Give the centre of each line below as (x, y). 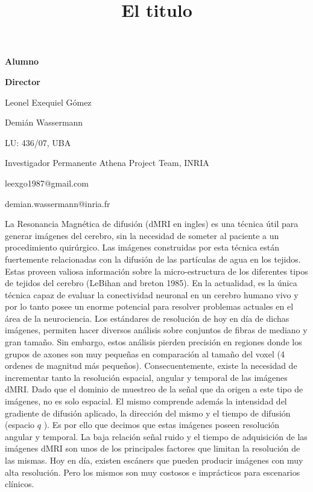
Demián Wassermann (44, 122)
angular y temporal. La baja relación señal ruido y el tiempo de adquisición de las (156, 436)
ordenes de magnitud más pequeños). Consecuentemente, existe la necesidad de (151, 366)
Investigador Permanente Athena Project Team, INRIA (107, 163)
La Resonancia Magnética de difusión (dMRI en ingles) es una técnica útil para (152, 224)
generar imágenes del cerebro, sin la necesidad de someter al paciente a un (142, 235)
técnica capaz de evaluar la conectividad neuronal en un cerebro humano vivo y (152, 294)
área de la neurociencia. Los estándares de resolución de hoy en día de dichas (147, 318)
